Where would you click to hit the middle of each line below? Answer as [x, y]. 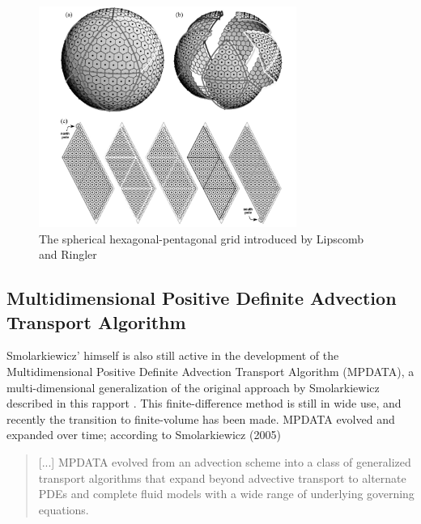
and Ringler [68, 254]
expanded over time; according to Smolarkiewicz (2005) [144, 435]
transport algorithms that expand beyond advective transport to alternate [222, 478]
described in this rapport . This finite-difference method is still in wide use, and [204, 403]
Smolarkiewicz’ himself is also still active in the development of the [173, 355]
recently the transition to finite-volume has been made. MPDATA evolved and [201, 418]
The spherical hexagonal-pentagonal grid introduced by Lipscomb [202, 238]
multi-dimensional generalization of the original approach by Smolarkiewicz [193, 387]
